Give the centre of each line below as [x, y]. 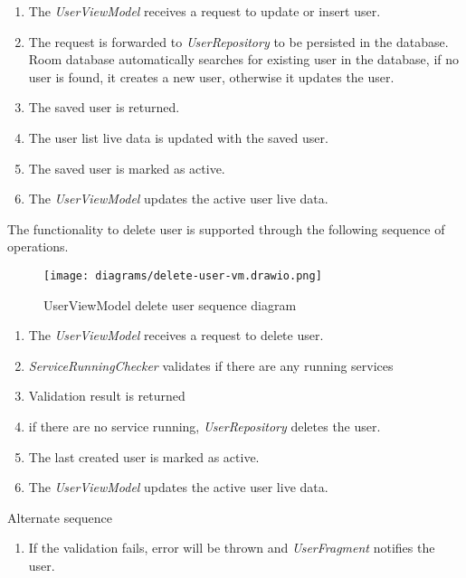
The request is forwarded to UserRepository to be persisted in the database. [238, 41]
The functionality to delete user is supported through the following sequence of [226, 228]
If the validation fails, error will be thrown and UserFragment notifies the [232, 548]
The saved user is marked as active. [127, 168]
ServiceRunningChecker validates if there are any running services [211, 365]
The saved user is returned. [104, 107]
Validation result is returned [107, 396]
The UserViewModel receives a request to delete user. [176, 335]
